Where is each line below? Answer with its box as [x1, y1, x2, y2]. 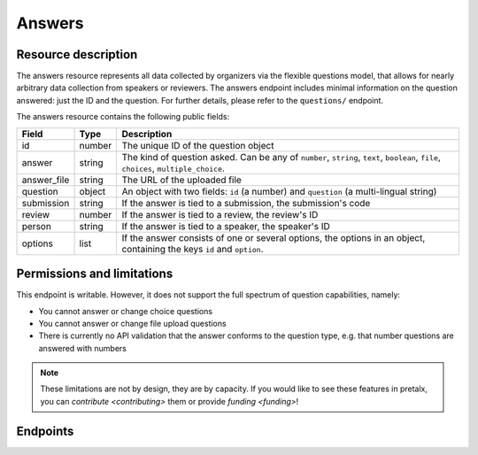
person [21, 220, 52, 232]
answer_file [21, 174, 70, 186]
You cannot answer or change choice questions [38, 305, 212, 316]
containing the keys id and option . [121, 243, 264, 255]
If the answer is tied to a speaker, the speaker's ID [121, 220, 331, 232]
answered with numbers [38, 343, 127, 353]
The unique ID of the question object [121, 139, 274, 151]
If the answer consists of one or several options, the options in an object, [121, 231, 426, 243]
